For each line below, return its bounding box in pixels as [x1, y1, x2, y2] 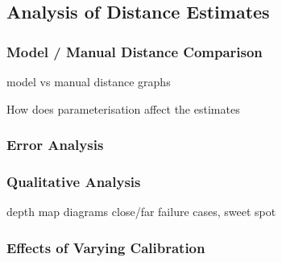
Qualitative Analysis [6, 171, 141, 191]
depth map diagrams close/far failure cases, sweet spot [6, 203, 276, 220]
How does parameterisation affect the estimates [6, 100, 240, 117]
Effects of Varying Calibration [6, 237, 205, 257]
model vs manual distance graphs [6, 73, 171, 89]
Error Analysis [6, 135, 104, 155]
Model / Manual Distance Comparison [6, 41, 263, 61]
